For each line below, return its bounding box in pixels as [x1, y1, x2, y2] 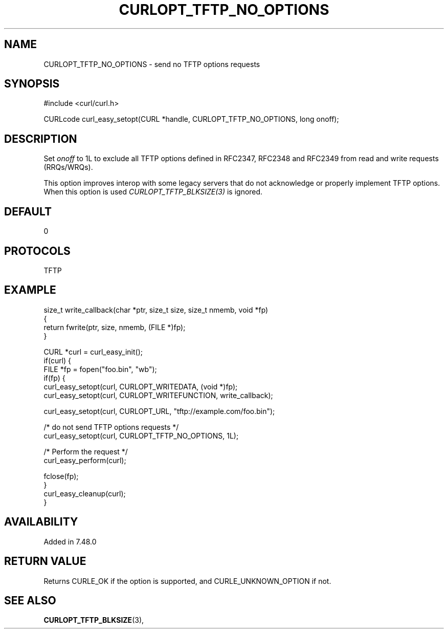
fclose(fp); [43, 471, 79, 481]
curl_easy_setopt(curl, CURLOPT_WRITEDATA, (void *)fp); [43, 382, 238, 391]
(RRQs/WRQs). [43, 163, 93, 172]
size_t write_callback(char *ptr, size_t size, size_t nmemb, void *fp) [43, 305, 268, 314]
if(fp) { [43, 373, 65, 382]
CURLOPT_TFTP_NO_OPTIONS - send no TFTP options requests [43, 59, 260, 69]
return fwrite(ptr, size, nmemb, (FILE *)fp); [43, 322, 186, 332]
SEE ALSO [4, 594, 56, 607]
